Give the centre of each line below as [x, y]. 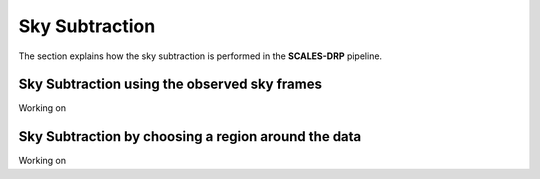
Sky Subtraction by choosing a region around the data [190, 136]
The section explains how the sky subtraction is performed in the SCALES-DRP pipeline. [200, 56]
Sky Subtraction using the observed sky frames [170, 84]
